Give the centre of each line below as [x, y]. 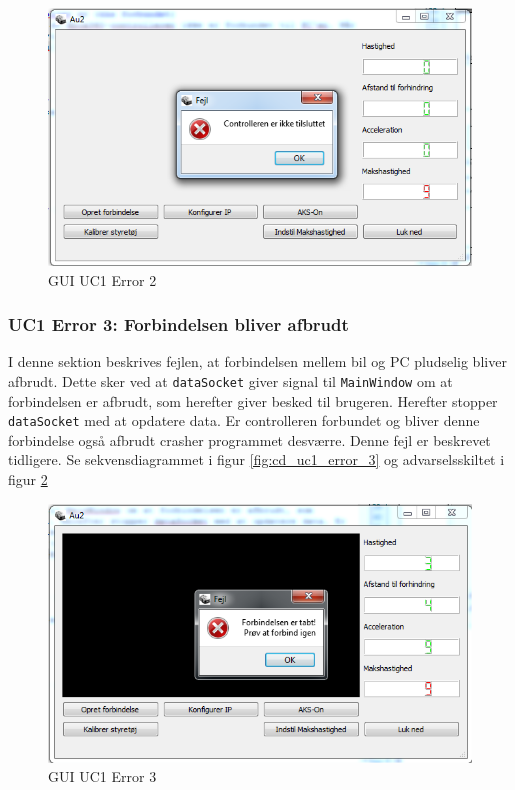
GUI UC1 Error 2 [102, 279]
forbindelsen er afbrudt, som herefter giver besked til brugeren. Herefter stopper [253, 400]
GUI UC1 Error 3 [102, 776]
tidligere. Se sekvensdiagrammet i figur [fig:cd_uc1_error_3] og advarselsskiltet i [256, 459]
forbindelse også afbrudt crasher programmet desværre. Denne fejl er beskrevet [249, 439]
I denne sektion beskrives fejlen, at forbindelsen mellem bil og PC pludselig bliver [257, 361]
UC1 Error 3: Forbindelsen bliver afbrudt [178, 324]
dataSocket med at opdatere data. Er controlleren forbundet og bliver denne [244, 420]
